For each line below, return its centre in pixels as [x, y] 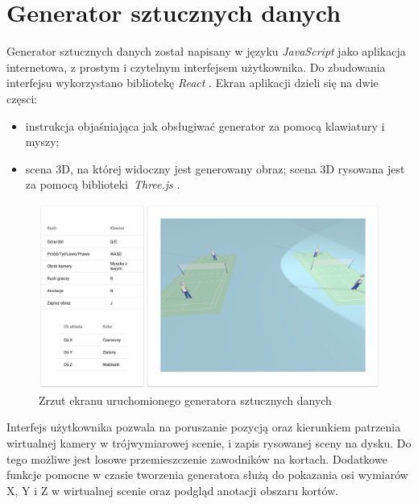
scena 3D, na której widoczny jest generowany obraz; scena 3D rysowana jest [215, 168]
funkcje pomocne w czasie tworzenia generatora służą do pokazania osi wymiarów [207, 475]
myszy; [42, 142]
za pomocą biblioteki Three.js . [103, 184]
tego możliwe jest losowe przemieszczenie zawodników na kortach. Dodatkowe [197, 458]
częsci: [22, 98]
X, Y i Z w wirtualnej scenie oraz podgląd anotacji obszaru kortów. [173, 490]
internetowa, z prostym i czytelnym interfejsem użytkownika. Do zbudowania [196, 67]
